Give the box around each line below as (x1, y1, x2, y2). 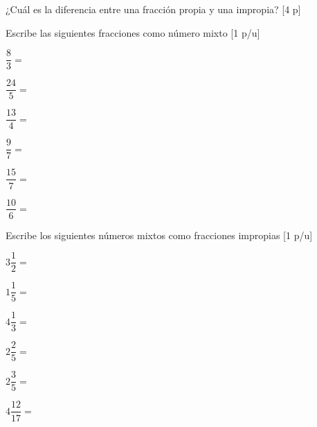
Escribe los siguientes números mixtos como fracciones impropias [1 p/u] (6, 227, 313, 242)
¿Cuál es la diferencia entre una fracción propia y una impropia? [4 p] (6, 2, 301, 16)
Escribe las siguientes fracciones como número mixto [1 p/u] (6, 25, 260, 40)
